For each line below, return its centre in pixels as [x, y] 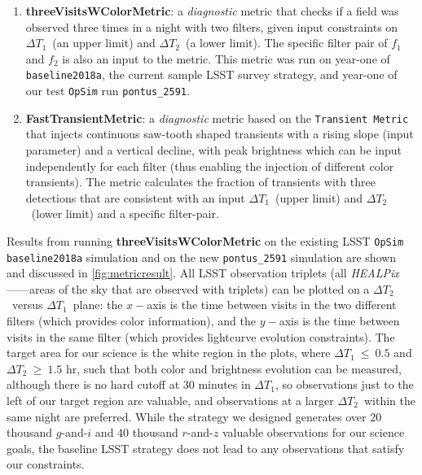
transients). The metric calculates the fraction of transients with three [200, 182]
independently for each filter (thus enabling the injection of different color [210, 166]
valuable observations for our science [313, 432]
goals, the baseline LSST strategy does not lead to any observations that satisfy [206, 448]
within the [389, 400]
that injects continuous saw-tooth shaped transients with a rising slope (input [220, 134]
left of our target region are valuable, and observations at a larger [170, 400]
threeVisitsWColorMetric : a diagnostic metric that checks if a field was [212, 11]
